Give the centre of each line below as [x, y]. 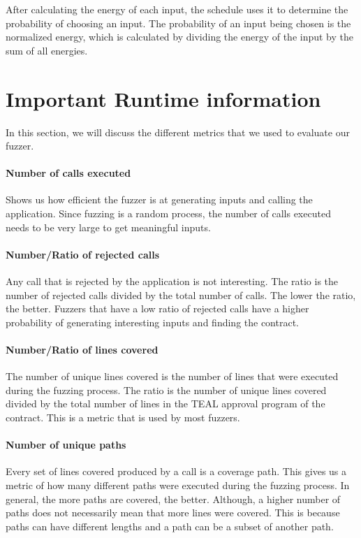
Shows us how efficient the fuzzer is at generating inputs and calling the [159, 199]
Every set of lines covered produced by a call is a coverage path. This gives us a [176, 471]
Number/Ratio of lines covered [82, 350]
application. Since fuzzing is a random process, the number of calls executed [168, 213]
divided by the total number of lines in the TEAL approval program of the [165, 403]
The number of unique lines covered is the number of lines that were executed [172, 376]
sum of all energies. [47, 50]
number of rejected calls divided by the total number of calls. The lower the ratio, [181, 295]
